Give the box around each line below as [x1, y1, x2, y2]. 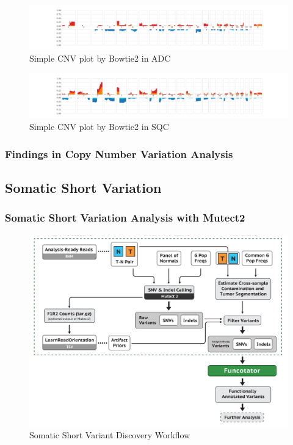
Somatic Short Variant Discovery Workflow [29, 429, 190, 441]
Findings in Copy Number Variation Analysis [5, 146, 233, 161]
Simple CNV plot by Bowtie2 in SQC [29, 120, 169, 133]
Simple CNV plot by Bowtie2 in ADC [29, 52, 171, 65]
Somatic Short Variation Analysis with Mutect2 [5, 210, 245, 225]
